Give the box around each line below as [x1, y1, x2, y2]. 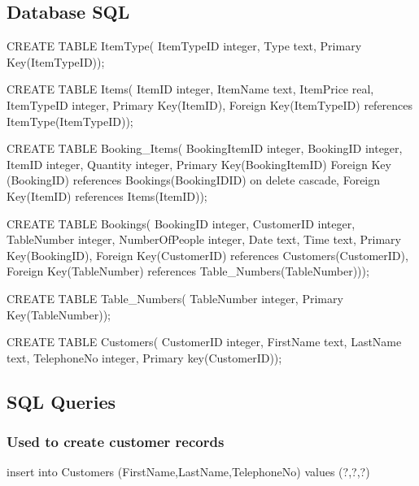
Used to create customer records [7, 432, 225, 451]
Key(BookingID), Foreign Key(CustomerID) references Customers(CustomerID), [7, 246, 408, 263]
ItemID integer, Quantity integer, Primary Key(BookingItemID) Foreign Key [7, 155, 391, 172]
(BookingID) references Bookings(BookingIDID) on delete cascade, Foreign [7, 171, 381, 189]
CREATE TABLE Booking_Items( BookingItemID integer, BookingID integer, [7, 140, 403, 157]
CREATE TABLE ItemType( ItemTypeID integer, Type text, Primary [7, 37, 362, 54]
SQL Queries [7, 388, 116, 414]
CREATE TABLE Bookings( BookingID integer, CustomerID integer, [7, 215, 356, 232]
